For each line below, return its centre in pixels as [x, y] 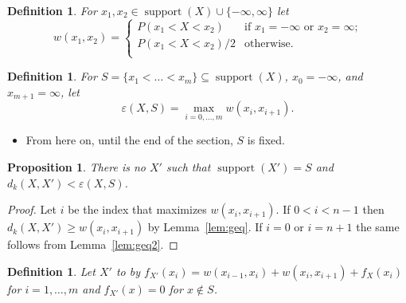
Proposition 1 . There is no [76, 167]
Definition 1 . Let [51, 271]
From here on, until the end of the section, [129, 140]
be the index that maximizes [137, 209]
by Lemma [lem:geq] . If [205, 227]
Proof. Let [32, 209]
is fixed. [266, 140]
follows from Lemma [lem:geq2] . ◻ [93, 244]
